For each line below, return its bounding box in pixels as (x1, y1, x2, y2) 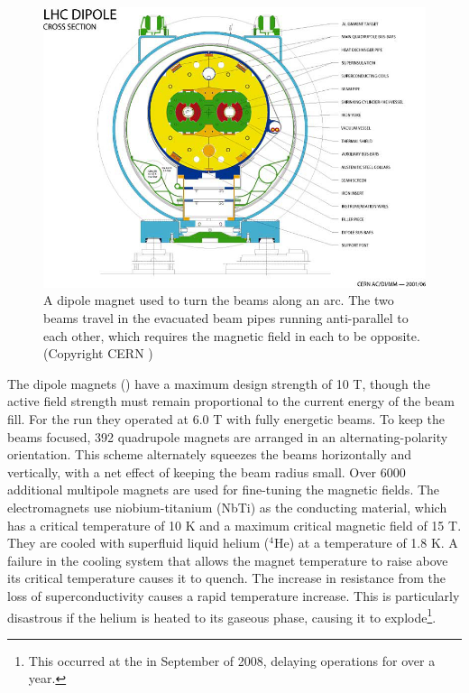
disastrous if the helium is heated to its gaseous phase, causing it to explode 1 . (7, 605, 437, 626)
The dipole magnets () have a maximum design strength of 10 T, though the (7, 374, 430, 393)
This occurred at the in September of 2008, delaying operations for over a (28, 651, 436, 670)
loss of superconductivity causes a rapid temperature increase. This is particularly (7, 586, 460, 605)
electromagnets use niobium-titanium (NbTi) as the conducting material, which (7, 497, 447, 516)
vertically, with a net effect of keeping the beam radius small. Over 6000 (7, 462, 406, 481)
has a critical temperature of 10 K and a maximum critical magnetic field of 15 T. (7, 515, 462, 534)
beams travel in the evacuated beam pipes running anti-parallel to (43, 309, 409, 327)
